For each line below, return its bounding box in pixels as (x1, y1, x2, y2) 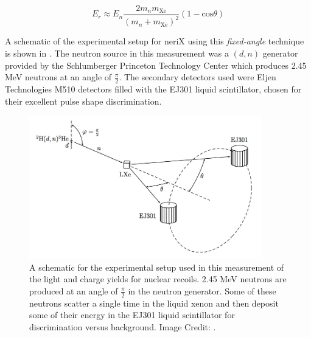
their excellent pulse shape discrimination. (5, 94, 162, 107)
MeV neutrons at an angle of (5, 71, 112, 83)
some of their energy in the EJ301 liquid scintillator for (29, 308, 235, 321)
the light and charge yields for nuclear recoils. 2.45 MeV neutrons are (29, 273, 287, 285)
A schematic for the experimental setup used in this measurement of (29, 260, 284, 273)
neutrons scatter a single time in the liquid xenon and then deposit (29, 296, 279, 309)
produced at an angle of (29, 284, 118, 297)
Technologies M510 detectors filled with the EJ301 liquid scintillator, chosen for (5, 83, 302, 96)
